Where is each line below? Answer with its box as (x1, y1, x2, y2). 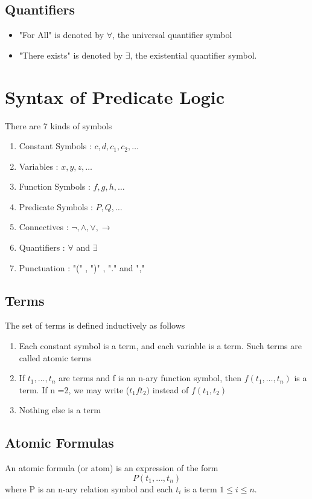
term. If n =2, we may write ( (19, 383, 130, 396)
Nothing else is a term (19, 404, 101, 416)
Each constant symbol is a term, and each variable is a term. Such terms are (19, 340, 302, 352)
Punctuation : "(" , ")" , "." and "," (19, 261, 145, 274)
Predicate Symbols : (19, 200, 93, 213)
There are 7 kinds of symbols (5, 119, 112, 132)
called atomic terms (19, 351, 92, 364)
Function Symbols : (19, 180, 91, 193)
